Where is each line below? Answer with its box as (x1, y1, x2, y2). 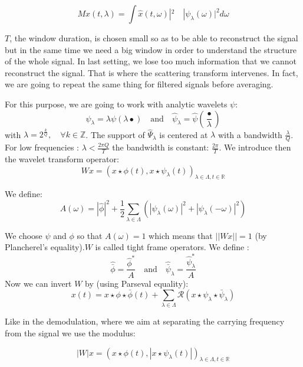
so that (77, 229, 103, 241)
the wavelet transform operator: (5, 152, 119, 165)
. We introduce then (219, 141, 291, 153)
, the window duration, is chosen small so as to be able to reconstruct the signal (9, 32, 298, 44)
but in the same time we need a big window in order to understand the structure (5, 43, 297, 55)
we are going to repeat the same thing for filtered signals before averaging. (5, 78, 274, 90)
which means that (149, 229, 213, 241)
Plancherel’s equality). (5, 241, 85, 253)
